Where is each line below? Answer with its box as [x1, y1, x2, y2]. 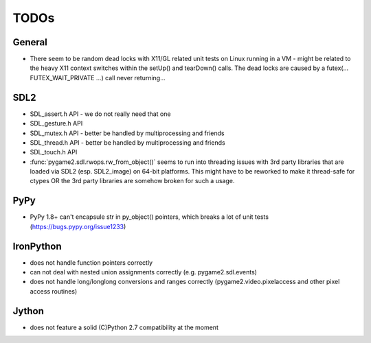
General [12, 36, 48, 48]
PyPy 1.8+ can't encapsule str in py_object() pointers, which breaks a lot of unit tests [30, 213, 269, 221]
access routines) [30, 287, 78, 295]
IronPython [12, 240, 62, 252]
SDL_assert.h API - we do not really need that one [30, 110, 171, 118]
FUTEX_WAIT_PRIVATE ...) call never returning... [30, 73, 166, 82]
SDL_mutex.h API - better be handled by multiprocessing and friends [30, 129, 225, 137]
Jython [12, 305, 45, 317]
